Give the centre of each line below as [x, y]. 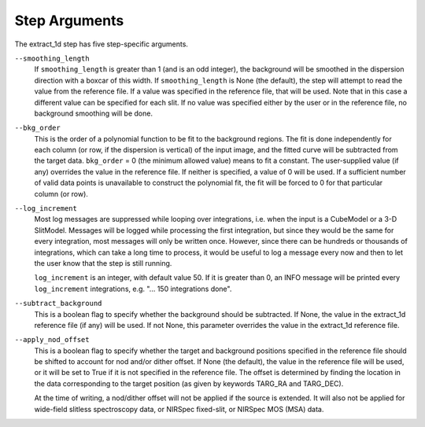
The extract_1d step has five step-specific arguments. [102, 44]
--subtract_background [58, 304]
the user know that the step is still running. [103, 263]
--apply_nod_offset [52, 340]
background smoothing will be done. [94, 113]
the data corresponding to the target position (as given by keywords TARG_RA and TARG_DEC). [189, 383]
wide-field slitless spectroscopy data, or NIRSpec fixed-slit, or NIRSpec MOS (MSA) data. [179, 409]
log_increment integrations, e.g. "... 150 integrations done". [133, 289]
